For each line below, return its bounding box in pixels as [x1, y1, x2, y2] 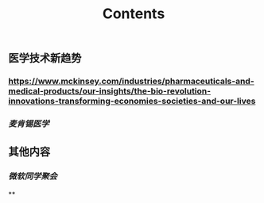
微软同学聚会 [8, 171, 58, 182]
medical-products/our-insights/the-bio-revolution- [8, 86, 212, 97]
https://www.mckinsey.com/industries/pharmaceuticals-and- [8, 76, 254, 87]
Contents [102, 5, 165, 23]
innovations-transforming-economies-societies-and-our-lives [8, 96, 256, 107]
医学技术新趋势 [8, 52, 82, 65]
